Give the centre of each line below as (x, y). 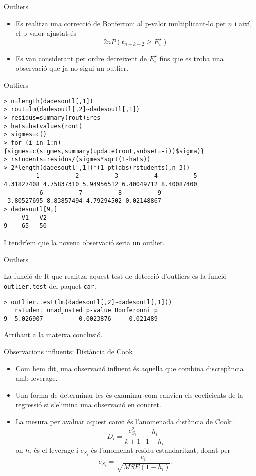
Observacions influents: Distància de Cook (68, 351)
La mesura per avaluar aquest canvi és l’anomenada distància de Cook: (124, 422)
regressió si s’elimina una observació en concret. (88, 405)
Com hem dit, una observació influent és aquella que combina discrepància (130, 368)
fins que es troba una (192, 58)
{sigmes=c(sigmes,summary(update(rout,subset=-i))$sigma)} (104, 151)
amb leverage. (37, 378)
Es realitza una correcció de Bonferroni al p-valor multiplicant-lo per (121, 23)
